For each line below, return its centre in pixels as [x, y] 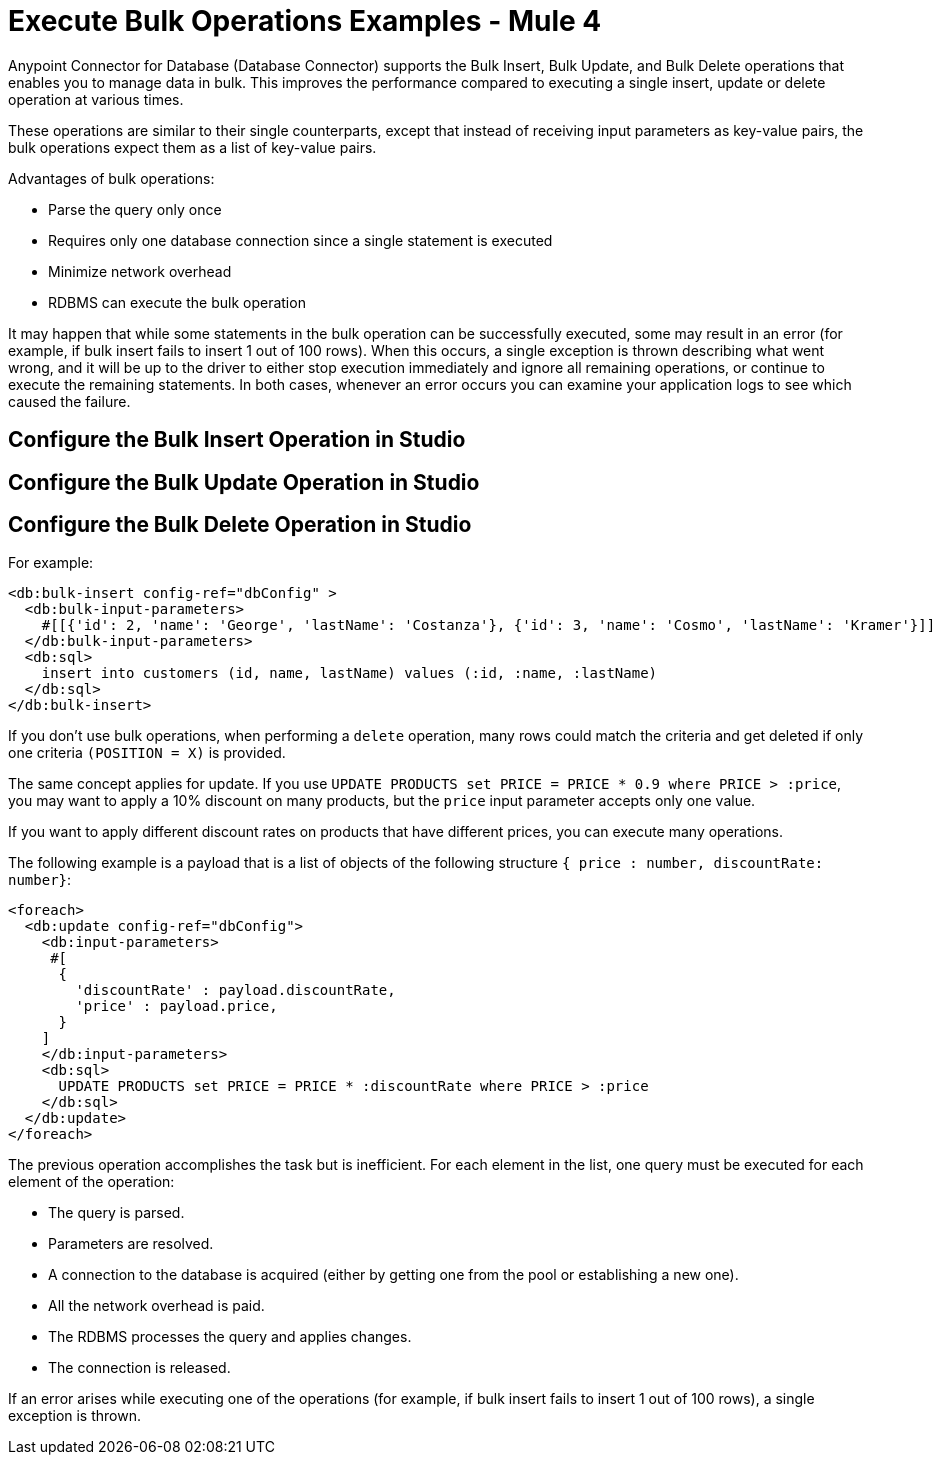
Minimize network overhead [140, 271]
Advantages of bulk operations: [111, 178]
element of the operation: [91, 1182]
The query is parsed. [116, 1213]
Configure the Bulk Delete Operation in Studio [240, 525]
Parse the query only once [135, 209]
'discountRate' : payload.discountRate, [235, 990]
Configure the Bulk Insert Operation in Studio [237, 440]
